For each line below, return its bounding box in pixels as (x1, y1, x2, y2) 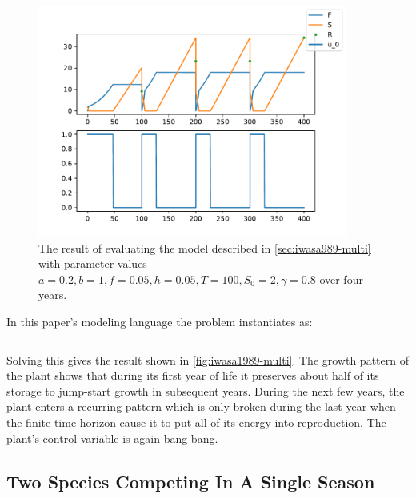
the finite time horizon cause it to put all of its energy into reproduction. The (6, 413, 386, 430)
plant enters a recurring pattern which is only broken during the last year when (6, 398, 396, 415)
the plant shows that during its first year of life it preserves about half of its (6, 367, 379, 384)
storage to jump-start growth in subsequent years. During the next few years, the (6, 382, 405, 399)
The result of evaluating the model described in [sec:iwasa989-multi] (38, 239, 371, 256)
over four (319, 270, 363, 287)
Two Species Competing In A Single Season (6, 468, 375, 493)
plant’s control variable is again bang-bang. (6, 429, 218, 446)
